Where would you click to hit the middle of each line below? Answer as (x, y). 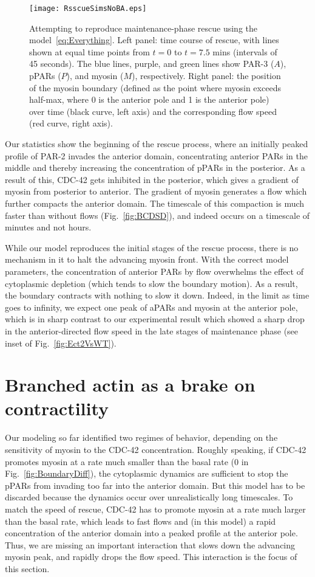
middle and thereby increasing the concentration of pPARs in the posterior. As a (155, 168)
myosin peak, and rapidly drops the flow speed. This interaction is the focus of (151, 557)
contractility (57, 408)
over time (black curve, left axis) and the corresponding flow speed (153, 111)
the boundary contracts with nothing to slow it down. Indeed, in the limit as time (157, 295)
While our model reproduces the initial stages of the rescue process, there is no (152, 247)
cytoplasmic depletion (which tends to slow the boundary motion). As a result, (151, 283)
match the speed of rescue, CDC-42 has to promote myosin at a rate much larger (155, 509)
